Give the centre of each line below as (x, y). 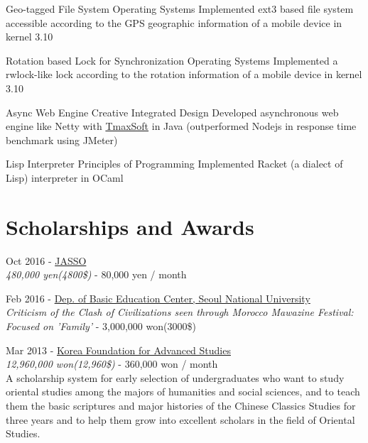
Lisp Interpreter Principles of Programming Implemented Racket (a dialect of (174, 164)
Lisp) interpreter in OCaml (65, 177)
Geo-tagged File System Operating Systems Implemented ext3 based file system (180, 9)
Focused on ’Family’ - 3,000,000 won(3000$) (101, 326)
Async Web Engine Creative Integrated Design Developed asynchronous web (172, 112)
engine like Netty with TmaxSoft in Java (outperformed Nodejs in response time (181, 126)
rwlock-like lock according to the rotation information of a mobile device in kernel (184, 74)
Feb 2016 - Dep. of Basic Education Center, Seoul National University (158, 298)
